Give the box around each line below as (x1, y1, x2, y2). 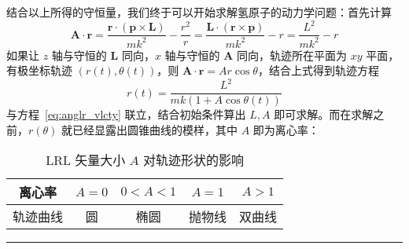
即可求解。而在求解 (274, 106, 374, 123)
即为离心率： (252, 121, 319, 137)
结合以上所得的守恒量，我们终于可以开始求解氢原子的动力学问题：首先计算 (6, 4, 392, 20)
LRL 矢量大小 (46, 151, 126, 170)
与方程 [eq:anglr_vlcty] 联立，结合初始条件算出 (6, 106, 246, 123)
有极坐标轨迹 (6, 62, 72, 79)
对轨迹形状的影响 (142, 151, 244, 170)
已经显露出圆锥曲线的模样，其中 (72, 121, 238, 137)
